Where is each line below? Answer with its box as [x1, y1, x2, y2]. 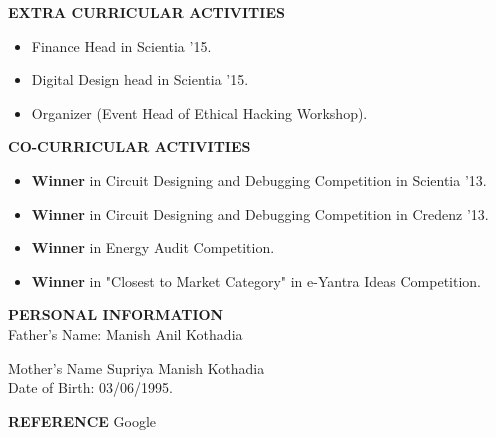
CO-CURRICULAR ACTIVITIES [8, 136, 251, 157]
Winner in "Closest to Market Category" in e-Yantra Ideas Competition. [31, 270, 482, 291]
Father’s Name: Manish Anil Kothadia [8, 323, 243, 344]
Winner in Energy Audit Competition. [31, 237, 275, 258]
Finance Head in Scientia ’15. [31, 35, 212, 56]
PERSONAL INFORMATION [8, 304, 224, 325]
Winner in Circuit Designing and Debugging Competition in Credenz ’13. [31, 203, 489, 224]
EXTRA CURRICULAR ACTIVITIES [8, 2, 285, 22]
